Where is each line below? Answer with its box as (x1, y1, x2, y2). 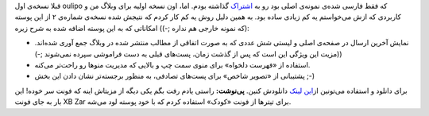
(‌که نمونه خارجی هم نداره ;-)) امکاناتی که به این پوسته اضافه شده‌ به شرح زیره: (14, 23, 249, 33)
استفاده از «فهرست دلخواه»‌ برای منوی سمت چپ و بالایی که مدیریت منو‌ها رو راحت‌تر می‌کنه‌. (34, 60, 311, 69)
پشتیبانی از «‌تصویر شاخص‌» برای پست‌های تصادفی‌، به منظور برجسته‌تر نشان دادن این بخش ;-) (34, 72, 315, 81)
